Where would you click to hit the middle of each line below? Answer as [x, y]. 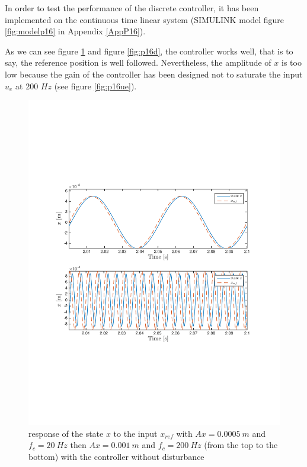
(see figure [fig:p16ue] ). [95, 86]
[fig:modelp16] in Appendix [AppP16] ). [75, 31]
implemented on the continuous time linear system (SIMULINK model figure [145, 19]
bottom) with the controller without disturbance [116, 456]
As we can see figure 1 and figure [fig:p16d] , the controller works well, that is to [149, 51]
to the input [135, 433]
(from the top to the [241, 445]
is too [291, 62]
